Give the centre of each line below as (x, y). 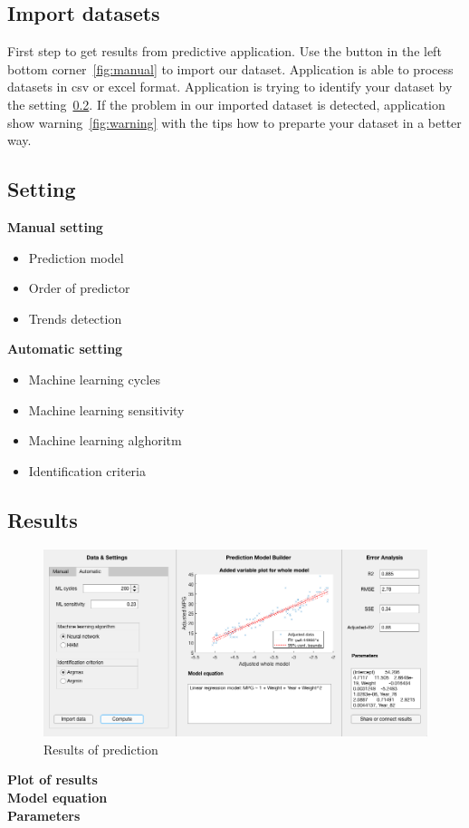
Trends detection (75, 318)
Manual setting (55, 226)
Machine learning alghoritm (105, 440)
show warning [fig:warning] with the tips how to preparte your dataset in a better (234, 122)
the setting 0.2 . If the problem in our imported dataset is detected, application (226, 104)
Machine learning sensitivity (106, 409)
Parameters (44, 815)
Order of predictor (79, 288)
